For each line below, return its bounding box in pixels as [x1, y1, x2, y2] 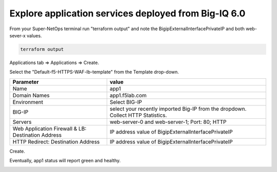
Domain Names [12, 92, 50, 99]
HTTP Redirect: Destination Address [12, 138, 100, 145]
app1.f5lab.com [109, 92, 147, 99]
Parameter [12, 78, 39, 85]
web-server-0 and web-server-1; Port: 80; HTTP [109, 118, 227, 125]
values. [26, 32, 42, 38]
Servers [12, 118, 32, 125]
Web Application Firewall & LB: [12, 125, 87, 132]
